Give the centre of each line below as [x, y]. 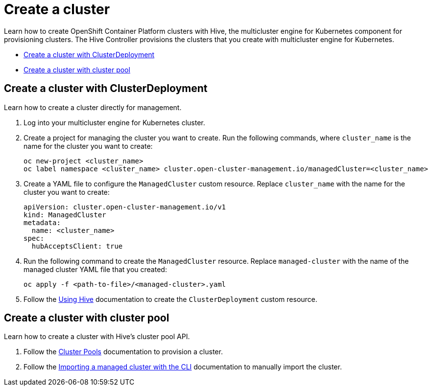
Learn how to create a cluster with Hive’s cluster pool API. [97, 337]
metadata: [42, 222]
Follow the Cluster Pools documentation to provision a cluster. [123, 352]
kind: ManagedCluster [65, 215]
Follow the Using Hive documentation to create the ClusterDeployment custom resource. [170, 299]
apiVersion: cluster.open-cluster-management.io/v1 [125, 207]
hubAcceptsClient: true [77, 246]
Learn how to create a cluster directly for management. [93, 107]
